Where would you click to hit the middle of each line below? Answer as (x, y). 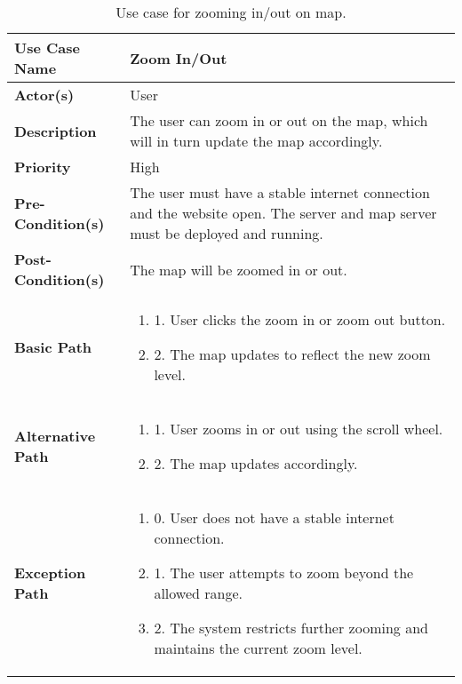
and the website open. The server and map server (283, 213)
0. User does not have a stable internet (274, 517)
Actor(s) (44, 95)
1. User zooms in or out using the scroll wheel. (299, 429)
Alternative (55, 436)
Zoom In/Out (179, 58)
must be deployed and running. (227, 233)
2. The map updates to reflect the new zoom (292, 354)
